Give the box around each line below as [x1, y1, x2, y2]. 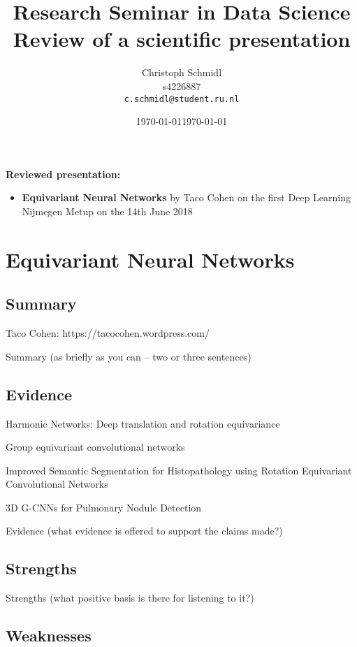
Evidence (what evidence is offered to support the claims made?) [6, 523, 283, 538]
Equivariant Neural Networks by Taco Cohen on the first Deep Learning [22, 190, 351, 205]
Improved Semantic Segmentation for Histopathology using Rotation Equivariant [6, 463, 352, 477]
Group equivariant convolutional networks [6, 439, 185, 454]
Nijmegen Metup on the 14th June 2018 [22, 203, 193, 218]
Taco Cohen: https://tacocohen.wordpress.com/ [6, 326, 210, 340]
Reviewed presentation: [6, 166, 121, 181]
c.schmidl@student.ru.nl [124, 94, 240, 104]
